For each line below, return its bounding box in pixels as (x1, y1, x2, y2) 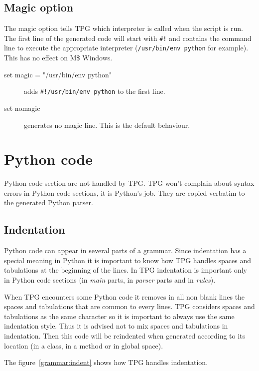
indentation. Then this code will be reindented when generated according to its (4, 331, 246, 341)
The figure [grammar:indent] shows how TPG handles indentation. (4, 357, 208, 368)
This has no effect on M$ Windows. (4, 52, 113, 63)
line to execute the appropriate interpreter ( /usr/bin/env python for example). (4, 42, 249, 53)
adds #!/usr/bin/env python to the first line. (24, 86, 165, 96)
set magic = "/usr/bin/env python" (4, 69, 112, 79)
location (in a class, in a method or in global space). (4, 340, 163, 351)
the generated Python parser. (4, 197, 93, 208)
